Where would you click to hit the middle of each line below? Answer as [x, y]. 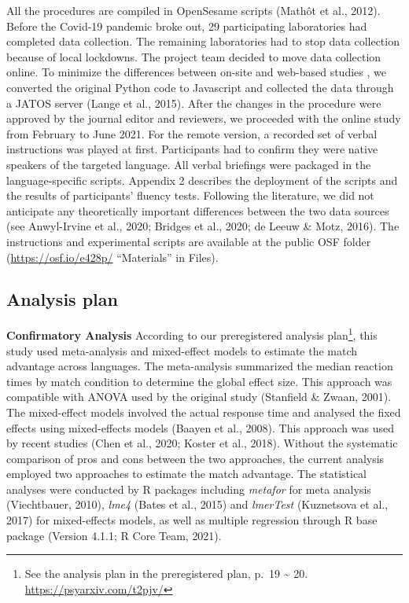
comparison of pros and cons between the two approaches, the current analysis [195, 458]
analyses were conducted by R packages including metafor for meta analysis [189, 489]
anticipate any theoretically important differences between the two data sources [198, 210]
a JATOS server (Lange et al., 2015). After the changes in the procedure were [194, 103]
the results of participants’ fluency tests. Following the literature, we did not [190, 195]
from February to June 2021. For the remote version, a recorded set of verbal [192, 133]
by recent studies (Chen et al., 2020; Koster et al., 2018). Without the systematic [202, 443]
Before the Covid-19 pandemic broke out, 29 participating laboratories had [187, 26]
